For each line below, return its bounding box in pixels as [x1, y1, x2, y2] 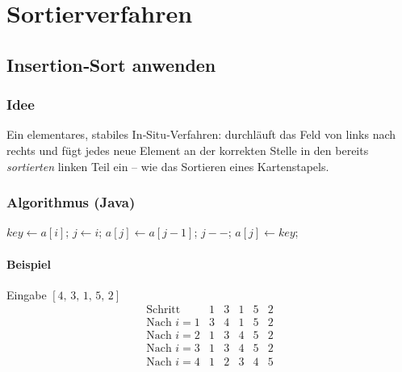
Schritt [146, 304, 181, 316]
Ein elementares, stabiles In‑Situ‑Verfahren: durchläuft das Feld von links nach [6, 126, 396, 143]
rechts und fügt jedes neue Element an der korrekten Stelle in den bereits [6, 141, 369, 158]
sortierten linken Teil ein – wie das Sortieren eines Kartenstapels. [6, 157, 329, 174]
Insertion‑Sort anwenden [6, 52, 216, 77]
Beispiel [6, 255, 51, 272]
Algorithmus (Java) [6, 192, 136, 212]
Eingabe [6, 286, 47, 303]
